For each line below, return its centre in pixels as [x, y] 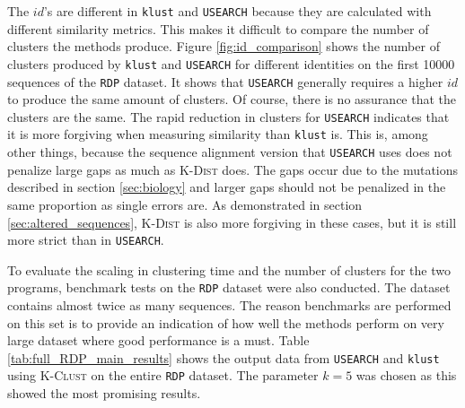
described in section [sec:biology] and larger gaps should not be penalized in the [227, 187]
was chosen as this [406, 375]
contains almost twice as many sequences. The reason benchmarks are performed [229, 305]
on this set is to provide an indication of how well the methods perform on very [226, 322]
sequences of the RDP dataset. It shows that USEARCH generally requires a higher [225, 81]
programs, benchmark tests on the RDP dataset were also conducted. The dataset [229, 287]
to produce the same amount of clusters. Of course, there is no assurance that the [232, 99]
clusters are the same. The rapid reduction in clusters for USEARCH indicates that [228, 116]
